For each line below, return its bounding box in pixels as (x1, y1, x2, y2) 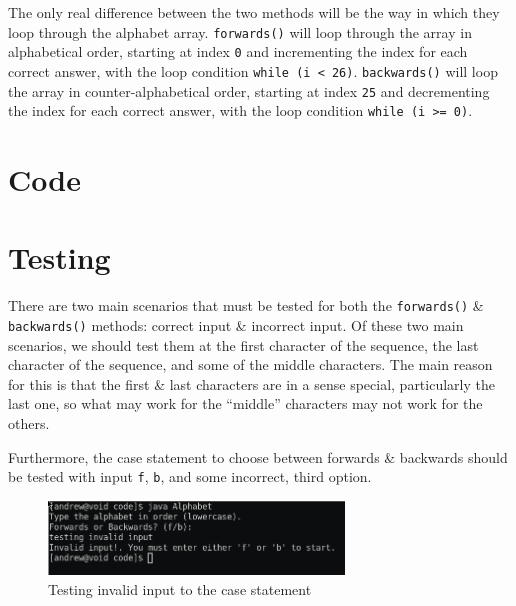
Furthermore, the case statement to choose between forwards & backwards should (8, 446, 508, 467)
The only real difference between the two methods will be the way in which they (8, 2, 500, 22)
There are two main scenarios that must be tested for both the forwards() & (8, 295, 484, 316)
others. (8, 413, 50, 434)
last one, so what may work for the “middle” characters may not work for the (8, 393, 483, 414)
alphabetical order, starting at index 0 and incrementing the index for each (8, 41, 468, 62)
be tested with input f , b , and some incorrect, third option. (8, 466, 372, 487)
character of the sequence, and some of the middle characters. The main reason (8, 354, 493, 375)
